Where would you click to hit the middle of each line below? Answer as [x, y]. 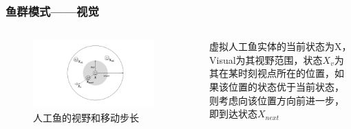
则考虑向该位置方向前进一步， [277, 100]
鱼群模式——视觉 [52, 11]
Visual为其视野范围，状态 [266, 59]
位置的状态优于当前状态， [286, 86]
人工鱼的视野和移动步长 [86, 117]
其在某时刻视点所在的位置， [272, 73]
